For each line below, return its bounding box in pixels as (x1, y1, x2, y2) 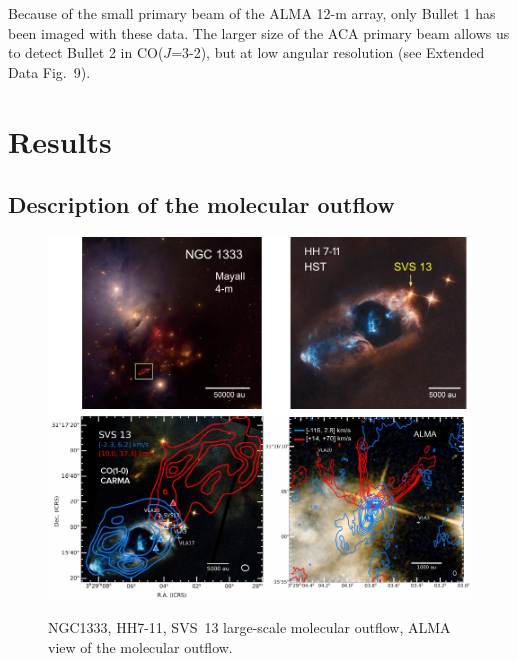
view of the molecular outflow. (48, 636, 233, 657)
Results (8, 120, 112, 161)
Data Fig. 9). (8, 61, 91, 82)
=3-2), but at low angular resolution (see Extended (171, 42, 485, 63)
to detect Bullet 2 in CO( (8, 42, 164, 63)
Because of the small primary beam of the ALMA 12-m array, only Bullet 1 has (8, 3, 496, 23)
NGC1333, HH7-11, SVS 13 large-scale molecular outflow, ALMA (48, 617, 451, 637)
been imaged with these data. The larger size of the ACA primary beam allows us (8, 22, 510, 43)
